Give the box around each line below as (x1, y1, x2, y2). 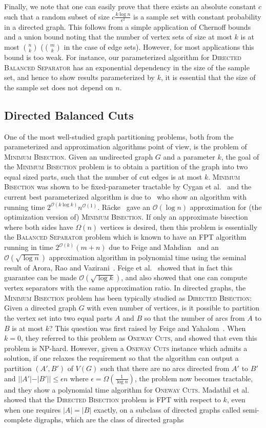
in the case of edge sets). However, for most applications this (64, 41, 254, 52)
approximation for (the (190, 201, 262, 212)
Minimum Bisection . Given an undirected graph (4, 151, 153, 162)
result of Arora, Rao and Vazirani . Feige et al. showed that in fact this (4, 262, 233, 273)
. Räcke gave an (97, 201, 151, 212)
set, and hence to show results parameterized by (4, 72, 155, 83)
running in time (4, 242, 53, 252)
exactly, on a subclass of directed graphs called (93, 404, 241, 415)
